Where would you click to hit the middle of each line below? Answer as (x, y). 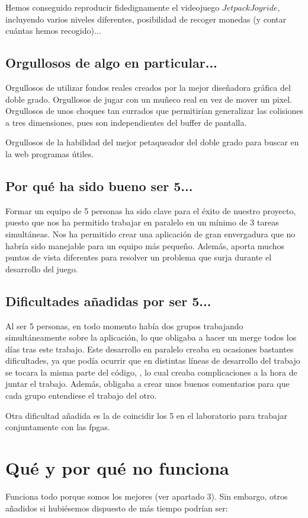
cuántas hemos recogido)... (53, 31)
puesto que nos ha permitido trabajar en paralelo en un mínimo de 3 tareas (142, 222)
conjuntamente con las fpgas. (58, 427)
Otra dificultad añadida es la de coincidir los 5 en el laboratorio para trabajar (147, 415)
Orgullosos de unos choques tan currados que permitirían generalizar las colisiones (154, 111)
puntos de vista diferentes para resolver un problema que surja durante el (139, 257)
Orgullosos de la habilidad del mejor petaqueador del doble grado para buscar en (152, 142)
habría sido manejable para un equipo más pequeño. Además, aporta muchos (145, 245)
